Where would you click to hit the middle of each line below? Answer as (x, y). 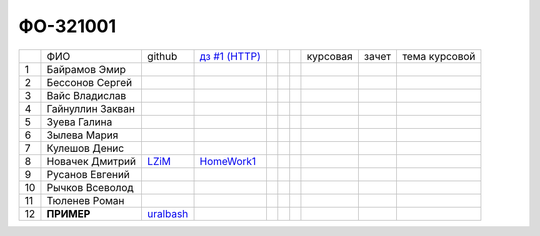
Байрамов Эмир (86, 69)
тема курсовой (438, 56)
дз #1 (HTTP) (230, 56)
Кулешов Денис (85, 148)
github (162, 56)
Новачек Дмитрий (91, 161)
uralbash (167, 213)
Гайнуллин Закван (90, 108)
